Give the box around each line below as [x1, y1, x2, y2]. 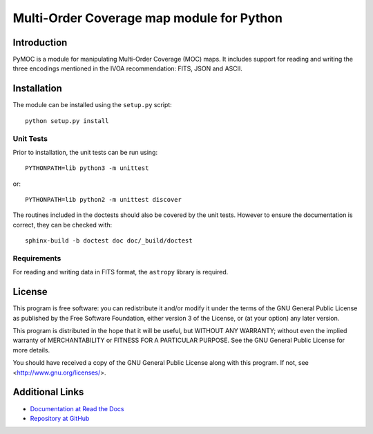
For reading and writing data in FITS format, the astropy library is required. [12, 268, 229, 276]
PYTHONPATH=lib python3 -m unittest [25, 164, 149, 172]
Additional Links [12, 386, 84, 398]
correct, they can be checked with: [12, 220, 113, 229]
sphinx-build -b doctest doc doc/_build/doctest [25, 237, 193, 245]
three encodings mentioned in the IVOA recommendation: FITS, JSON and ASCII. [12, 64, 243, 73]
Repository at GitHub [30, 414, 90, 422]
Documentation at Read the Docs [30, 404, 124, 413]
